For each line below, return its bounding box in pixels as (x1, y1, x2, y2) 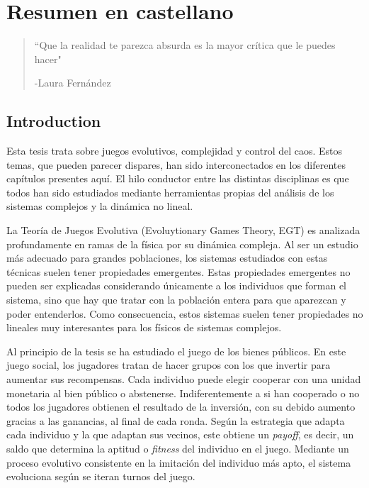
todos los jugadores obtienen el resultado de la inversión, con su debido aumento (6, 399, 356, 414)
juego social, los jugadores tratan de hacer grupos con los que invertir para (6, 357, 331, 372)
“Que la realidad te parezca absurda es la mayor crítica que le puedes (34, 38, 336, 52)
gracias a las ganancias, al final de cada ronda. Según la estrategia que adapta (6, 413, 345, 428)
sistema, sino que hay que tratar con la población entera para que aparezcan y (6, 292, 346, 307)
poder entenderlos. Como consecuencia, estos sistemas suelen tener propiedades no (6, 306, 363, 321)
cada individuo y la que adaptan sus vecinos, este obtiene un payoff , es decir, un (6, 427, 354, 442)
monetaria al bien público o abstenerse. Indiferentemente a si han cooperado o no (6, 385, 360, 400)
